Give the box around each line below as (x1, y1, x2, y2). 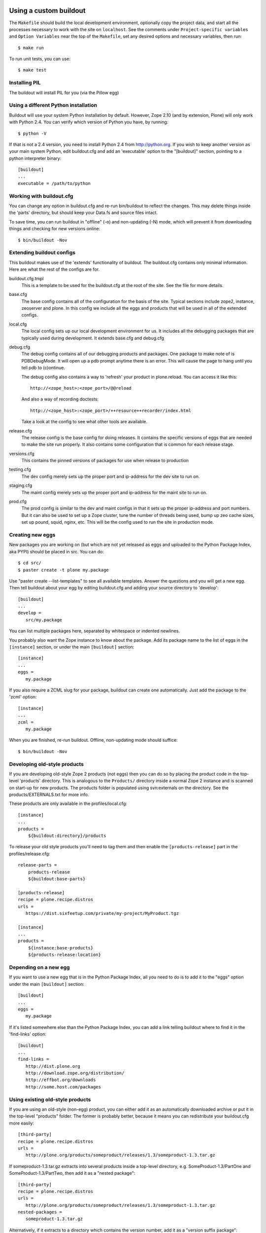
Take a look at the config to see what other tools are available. (21, 419, 148, 425)
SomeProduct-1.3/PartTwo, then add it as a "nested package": (9, 1170, 135, 1176)
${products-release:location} (28, 952, 101, 958)
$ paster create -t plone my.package (18, 567, 109, 573)
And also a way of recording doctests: (21, 396, 99, 402)
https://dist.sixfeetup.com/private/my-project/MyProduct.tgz (25, 910, 179, 916)
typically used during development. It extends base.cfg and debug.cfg (21, 335, 165, 341)
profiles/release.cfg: (9, 851, 50, 857)
